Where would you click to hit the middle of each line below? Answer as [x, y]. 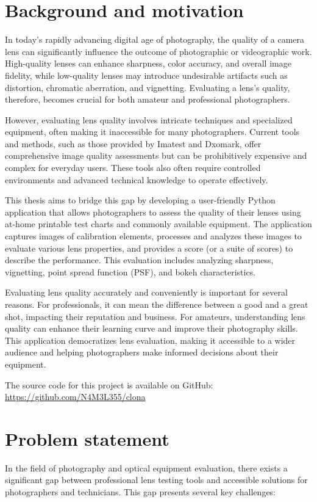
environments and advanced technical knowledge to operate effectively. [137, 179]
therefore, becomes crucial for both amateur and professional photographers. [148, 99]
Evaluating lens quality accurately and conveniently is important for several [146, 292]
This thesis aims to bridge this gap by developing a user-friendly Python [140, 200]
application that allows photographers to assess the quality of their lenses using [153, 212]
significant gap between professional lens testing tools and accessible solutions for [156, 480]
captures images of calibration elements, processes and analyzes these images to [153, 236]
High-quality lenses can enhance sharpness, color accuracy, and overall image [148, 63]
